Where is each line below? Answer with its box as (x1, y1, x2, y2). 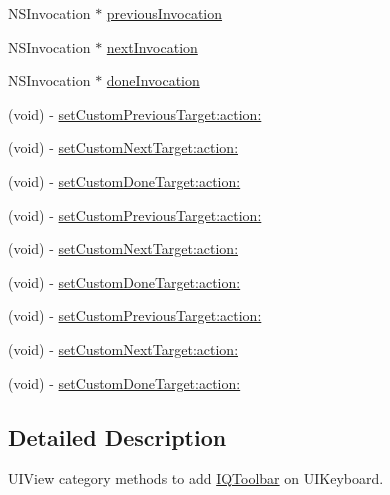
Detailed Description (8, 421, 227, 452)
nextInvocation (106, 36, 198, 57)
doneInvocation (106, 70, 200, 91)
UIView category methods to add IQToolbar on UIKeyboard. (8, 468, 384, 489)
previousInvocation (106, 3, 223, 23)
